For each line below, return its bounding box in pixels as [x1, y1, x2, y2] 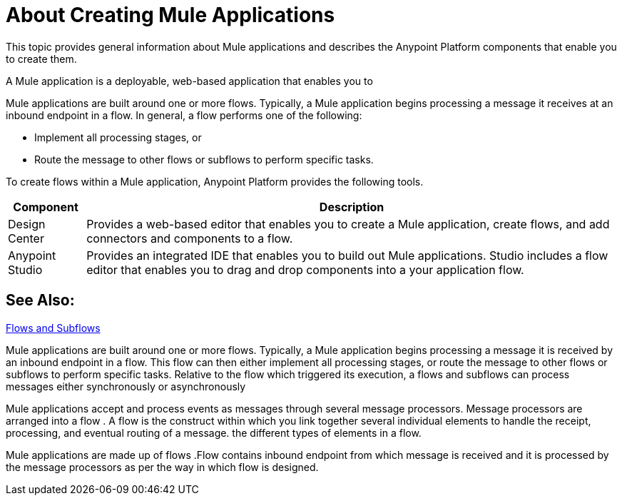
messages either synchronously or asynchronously [6, 380, 246, 393]
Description [319, 199, 384, 214]
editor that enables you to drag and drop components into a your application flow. [86, 262, 524, 277]
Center [8, 231, 44, 246]
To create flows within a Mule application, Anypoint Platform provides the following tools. [6, 175, 424, 188]
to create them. [6, 52, 77, 65]
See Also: [6, 291, 75, 310]
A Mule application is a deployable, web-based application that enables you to [6, 74, 373, 87]
